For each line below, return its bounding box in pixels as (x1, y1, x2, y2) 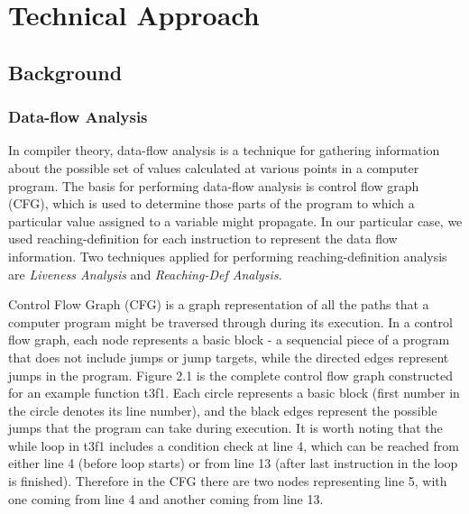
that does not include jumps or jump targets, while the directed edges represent (8, 347, 449, 366)
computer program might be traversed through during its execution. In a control (8, 312, 453, 331)
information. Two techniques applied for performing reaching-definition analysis (8, 246, 447, 265)
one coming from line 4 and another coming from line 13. (8, 489, 324, 508)
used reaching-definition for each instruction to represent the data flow (8, 229, 398, 248)
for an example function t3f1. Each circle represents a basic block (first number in (8, 383, 460, 402)
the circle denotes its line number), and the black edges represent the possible (8, 400, 437, 419)
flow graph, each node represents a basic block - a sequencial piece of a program (8, 330, 450, 349)
